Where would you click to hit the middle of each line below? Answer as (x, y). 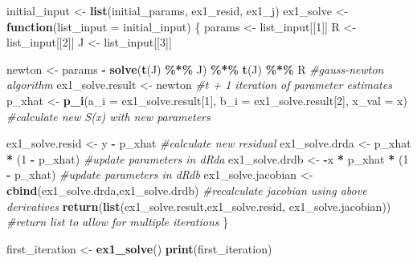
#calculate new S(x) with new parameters (108, 116)
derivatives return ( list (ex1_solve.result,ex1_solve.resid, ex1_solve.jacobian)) (199, 206)
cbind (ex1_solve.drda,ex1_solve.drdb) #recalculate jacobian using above (187, 190)
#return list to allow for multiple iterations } (118, 222)
